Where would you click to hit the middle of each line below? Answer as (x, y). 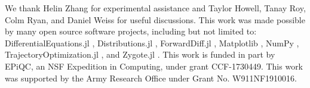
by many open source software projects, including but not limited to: (131, 31)
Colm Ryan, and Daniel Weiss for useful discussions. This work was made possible (155, 19)
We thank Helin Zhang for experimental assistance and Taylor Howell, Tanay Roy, (155, 8)
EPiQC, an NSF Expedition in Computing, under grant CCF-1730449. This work (154, 66)
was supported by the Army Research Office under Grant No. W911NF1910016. (151, 78)
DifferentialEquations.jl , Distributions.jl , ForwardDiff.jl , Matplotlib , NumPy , (152, 43)
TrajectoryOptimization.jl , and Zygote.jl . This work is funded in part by (140, 54)
